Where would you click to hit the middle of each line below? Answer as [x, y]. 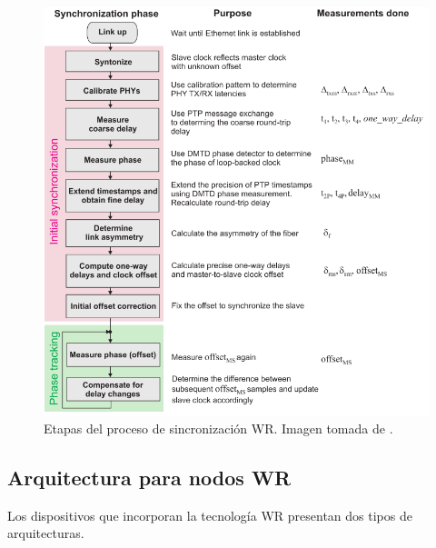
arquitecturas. [46, 533]
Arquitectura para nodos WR [149, 478]
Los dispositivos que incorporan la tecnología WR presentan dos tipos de [210, 515]
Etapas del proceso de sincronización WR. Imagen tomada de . [218, 428]
